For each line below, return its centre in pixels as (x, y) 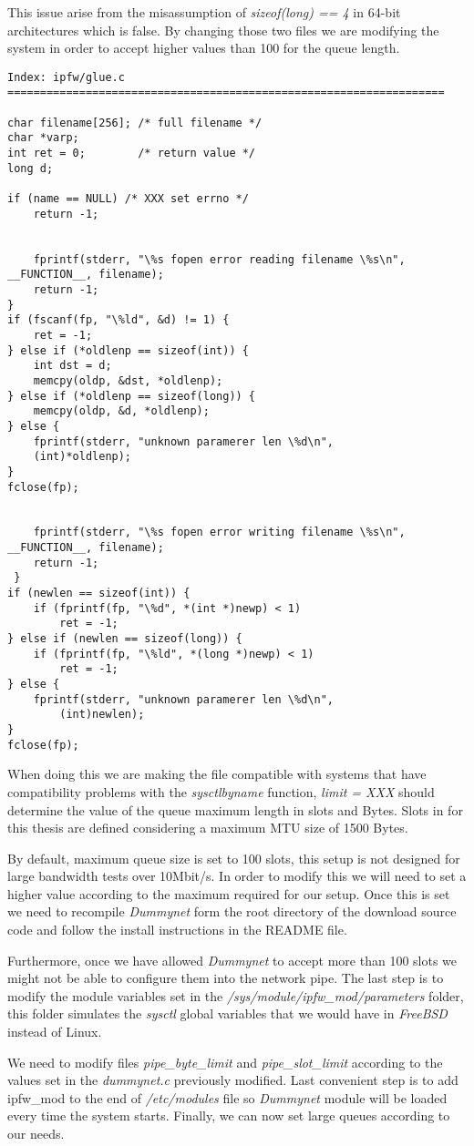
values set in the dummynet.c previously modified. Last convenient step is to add (233, 1080)
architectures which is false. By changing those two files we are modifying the (223, 30)
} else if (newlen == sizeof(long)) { (125, 639)
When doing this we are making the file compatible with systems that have (217, 774)
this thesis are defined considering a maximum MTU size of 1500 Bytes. (208, 828)
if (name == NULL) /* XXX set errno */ (128, 199)
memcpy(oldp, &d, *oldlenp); (121, 411)
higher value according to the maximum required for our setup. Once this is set (229, 893)
